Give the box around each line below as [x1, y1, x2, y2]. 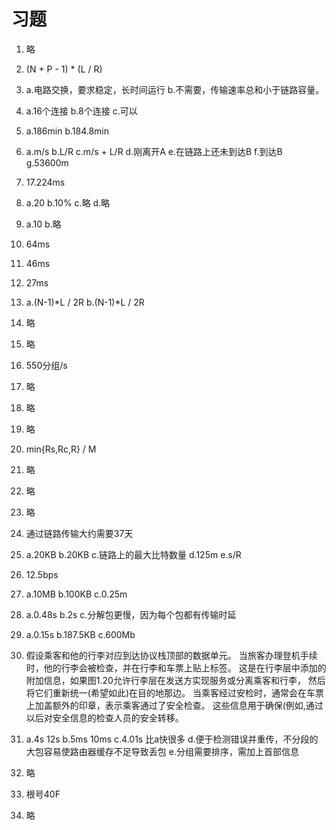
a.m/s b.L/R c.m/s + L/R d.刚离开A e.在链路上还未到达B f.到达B [25, 145, 283, 157]
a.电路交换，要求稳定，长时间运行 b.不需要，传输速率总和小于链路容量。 [25, 83, 325, 95]
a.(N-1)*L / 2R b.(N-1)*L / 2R [25, 296, 145, 308]
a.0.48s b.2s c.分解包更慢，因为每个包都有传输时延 [25, 608, 237, 620]
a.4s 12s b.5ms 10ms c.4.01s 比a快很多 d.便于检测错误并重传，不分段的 [25, 733, 319, 745]
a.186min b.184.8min [25, 125, 110, 137]
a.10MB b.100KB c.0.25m [25, 588, 128, 600]
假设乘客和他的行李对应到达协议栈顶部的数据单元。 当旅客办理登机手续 [25, 649, 318, 661]
